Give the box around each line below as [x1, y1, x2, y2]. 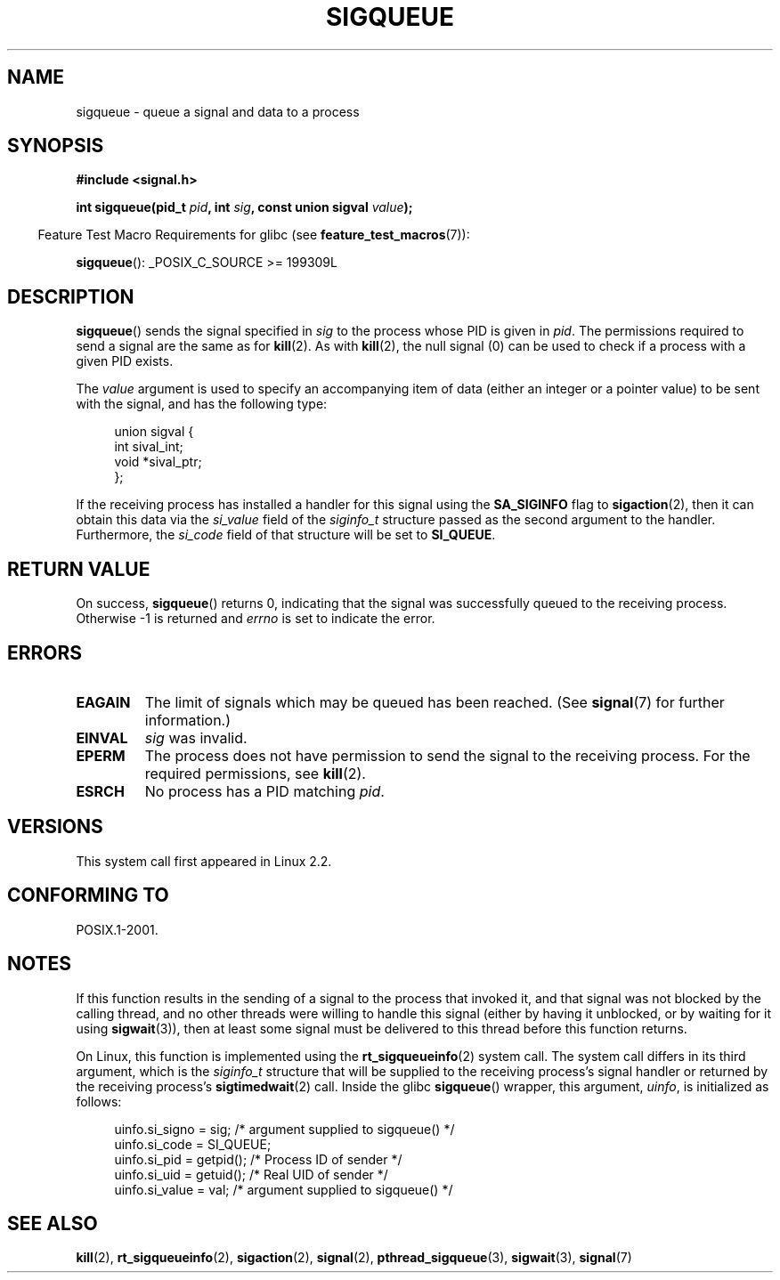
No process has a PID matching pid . [144, 782, 385, 800]
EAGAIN [76, 693, 131, 711]
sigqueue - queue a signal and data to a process [76, 103, 360, 119]
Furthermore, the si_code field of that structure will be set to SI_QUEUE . [76, 527, 496, 543]
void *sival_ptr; [114, 454, 202, 470]
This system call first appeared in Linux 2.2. [76, 853, 332, 869]
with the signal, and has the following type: [76, 396, 328, 412]
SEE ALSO [7, 1211, 98, 1235]
